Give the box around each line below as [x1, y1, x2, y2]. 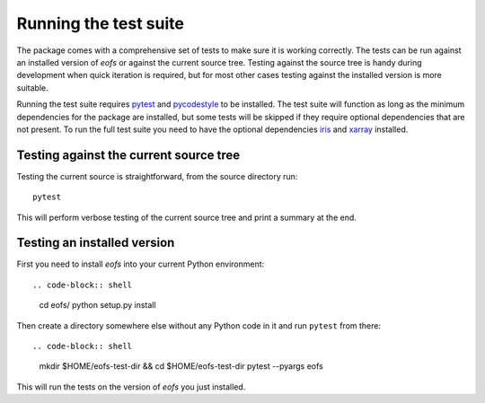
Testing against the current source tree [16, 147, 241, 162]
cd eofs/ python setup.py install [39, 300, 156, 311]
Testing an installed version [16, 235, 175, 250]
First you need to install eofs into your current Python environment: [16, 258, 265, 269]
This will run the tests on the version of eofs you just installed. [16, 381, 246, 392]
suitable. [16, 82, 48, 93]
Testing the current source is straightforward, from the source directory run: [16, 171, 298, 181]
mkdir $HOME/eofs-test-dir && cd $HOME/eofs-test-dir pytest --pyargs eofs [39, 361, 323, 372]
